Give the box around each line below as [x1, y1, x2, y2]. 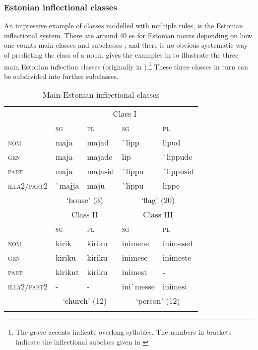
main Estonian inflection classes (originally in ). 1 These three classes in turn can [4, 60, 248, 71]
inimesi [162, 280, 187, 292]
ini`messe [122, 280, 155, 292]
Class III [143, 209, 173, 220]
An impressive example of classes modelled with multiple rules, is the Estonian [4, 20, 243, 31]
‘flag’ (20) [141, 194, 175, 206]
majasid [87, 165, 114, 177]
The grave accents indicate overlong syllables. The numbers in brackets [15, 327, 232, 337]
